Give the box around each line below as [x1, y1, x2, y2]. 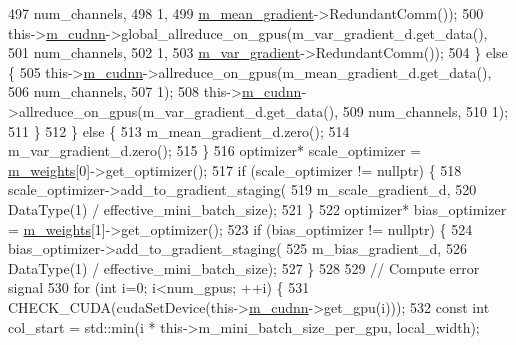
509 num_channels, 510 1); [342, 100, 509, 121]
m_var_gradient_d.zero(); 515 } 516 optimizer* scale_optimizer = [8, 140, 422, 161]
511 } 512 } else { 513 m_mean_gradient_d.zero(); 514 [8, 120, 350, 141]
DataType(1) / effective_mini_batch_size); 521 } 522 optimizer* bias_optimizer [8, 198, 507, 219]
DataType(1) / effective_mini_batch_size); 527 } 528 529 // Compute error [8, 257, 480, 278]
